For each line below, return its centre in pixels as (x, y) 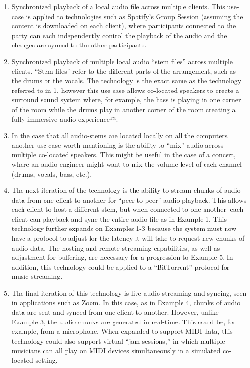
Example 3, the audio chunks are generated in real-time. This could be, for (124, 321)
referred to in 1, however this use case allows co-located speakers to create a (125, 90)
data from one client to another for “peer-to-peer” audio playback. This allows (129, 199)
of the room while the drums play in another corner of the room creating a (124, 109)
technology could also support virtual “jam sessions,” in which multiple (118, 341)
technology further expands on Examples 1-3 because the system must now (124, 228)
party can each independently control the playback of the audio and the (119, 35)
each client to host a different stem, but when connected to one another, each (127, 209)
